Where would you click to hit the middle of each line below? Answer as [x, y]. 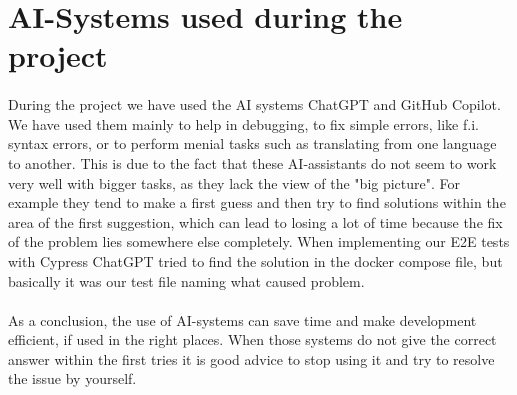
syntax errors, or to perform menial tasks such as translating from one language [252, 143]
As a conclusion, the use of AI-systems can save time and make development [242, 319]
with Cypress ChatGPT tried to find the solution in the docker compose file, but [255, 260]
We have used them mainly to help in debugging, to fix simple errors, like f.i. [243, 123]
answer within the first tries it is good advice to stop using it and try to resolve [251, 358]
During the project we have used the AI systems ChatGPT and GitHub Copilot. [254, 104]
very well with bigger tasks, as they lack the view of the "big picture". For [234, 182]
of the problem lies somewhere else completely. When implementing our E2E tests [259, 241]
